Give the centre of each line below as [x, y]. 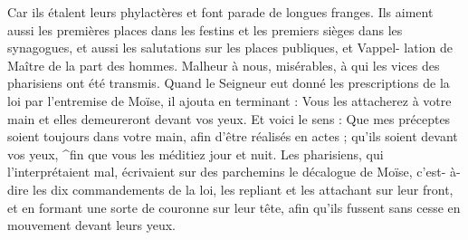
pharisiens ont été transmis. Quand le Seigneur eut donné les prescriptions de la [229, 83]
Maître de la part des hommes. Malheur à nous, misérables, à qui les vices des [224, 65]
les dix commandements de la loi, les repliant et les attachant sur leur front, [243, 189]
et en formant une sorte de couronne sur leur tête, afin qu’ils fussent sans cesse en [234, 207]
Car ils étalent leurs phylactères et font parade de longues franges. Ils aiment [220, 12]
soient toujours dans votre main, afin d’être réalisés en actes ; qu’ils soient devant [233, 136]
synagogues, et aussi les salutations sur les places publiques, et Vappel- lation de [230, 48]
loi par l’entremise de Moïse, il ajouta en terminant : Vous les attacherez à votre [229, 100]
